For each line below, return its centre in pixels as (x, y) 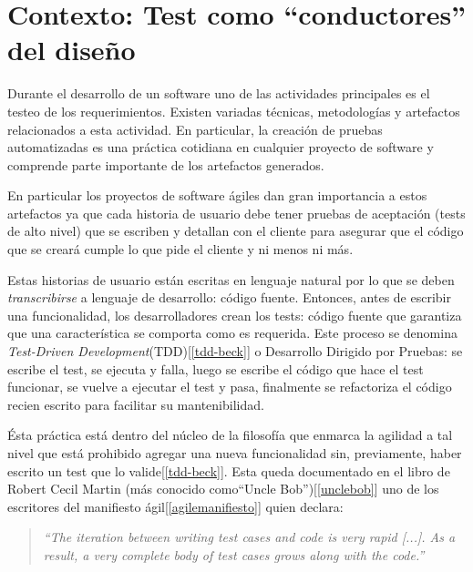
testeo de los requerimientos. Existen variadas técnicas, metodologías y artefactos (234, 111)
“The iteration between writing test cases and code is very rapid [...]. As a (249, 537)
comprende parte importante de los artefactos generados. (166, 164)
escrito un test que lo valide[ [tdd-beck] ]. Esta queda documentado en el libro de (229, 470)
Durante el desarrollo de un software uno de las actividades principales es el (219, 93)
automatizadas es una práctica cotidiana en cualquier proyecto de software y (221, 147)
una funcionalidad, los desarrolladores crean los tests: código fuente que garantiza (235, 315)
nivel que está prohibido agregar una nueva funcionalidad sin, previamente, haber (235, 453)
